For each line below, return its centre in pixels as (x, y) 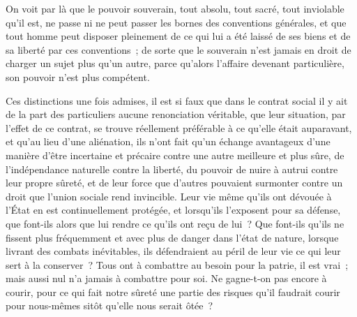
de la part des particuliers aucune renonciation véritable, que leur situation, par (176, 114)
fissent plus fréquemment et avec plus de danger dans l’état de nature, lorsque (172, 237)
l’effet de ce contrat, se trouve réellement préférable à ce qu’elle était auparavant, (179, 127)
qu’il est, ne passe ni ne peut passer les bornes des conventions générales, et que (176, 22)
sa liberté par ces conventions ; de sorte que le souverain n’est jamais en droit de (178, 49)
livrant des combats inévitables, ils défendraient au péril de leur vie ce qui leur (173, 251)
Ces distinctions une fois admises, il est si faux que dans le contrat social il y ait (177, 100)
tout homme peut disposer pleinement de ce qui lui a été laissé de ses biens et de (178, 36)
